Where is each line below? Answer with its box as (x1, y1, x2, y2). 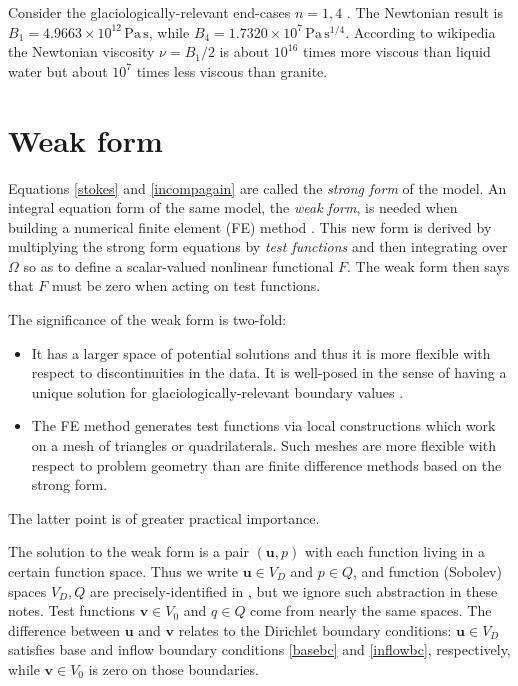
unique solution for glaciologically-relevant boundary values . (31, 381, 404, 402)
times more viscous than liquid (303, 41, 491, 62)
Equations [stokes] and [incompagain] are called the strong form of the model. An (8, 177, 507, 198)
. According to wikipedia (345, 21, 496, 42)
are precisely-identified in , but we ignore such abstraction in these (89, 580, 498, 601)
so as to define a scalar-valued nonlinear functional (23, 255, 334, 276)
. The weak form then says (347, 255, 510, 276)
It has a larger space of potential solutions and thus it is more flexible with (31, 342, 491, 363)
